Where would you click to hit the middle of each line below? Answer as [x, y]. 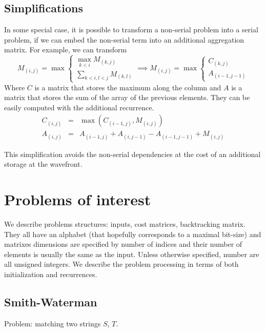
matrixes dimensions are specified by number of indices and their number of [123, 244]
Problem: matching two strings [53, 323]
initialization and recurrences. [51, 274]
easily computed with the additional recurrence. [79, 107]
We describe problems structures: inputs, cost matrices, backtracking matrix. [125, 223]
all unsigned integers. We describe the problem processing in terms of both [121, 264]
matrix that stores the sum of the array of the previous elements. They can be [127, 97]
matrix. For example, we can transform [66, 50]
